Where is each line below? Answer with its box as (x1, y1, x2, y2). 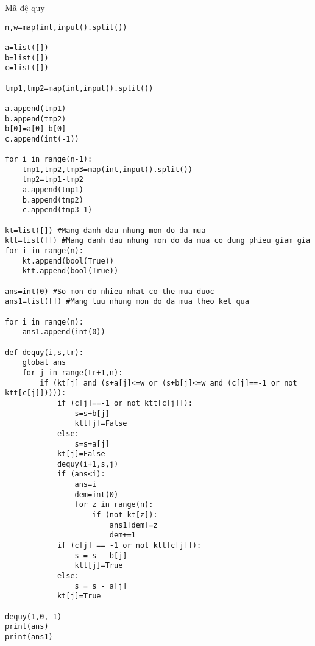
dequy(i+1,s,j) (57, 459, 119, 468)
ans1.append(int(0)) (22, 328, 105, 337)
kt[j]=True (57, 592, 101, 601)
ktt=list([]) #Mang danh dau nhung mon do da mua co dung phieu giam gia (5, 236, 311, 245)
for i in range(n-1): (5, 155, 93, 164)
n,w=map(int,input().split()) (5, 23, 127, 32)
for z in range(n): (74, 500, 154, 509)
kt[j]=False (57, 450, 105, 459)
